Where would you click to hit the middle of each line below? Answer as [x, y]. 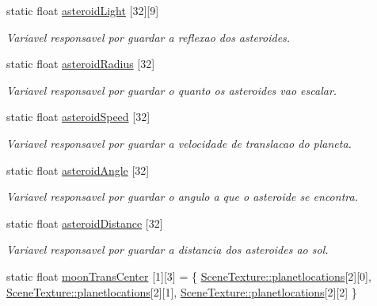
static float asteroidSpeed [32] [78, 117]
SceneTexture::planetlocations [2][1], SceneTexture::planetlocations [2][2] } [182, 291]
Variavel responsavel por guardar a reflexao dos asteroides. [149, 37]
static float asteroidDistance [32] [85, 223]
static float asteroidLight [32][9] [83, 10]
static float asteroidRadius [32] [81, 64]
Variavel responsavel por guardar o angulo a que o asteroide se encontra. [182, 196]
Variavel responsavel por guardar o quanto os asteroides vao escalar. [172, 90]
